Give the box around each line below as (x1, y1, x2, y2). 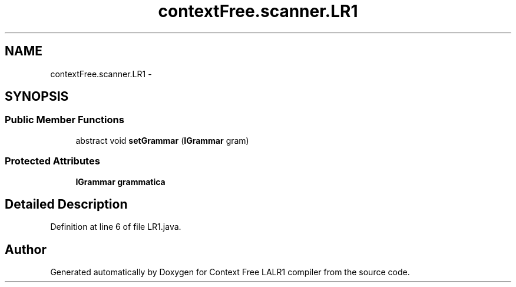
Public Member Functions (5, 114, 124, 126)
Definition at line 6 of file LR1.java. (50, 222, 181, 232)
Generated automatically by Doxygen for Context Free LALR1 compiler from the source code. (50, 267, 410, 278)
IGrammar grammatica (75, 176, 166, 187)
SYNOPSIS (5, 89, 69, 104)
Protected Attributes (5, 155, 100, 167)
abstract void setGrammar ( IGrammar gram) (75, 135, 249, 146)
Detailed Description (5, 196, 128, 212)
